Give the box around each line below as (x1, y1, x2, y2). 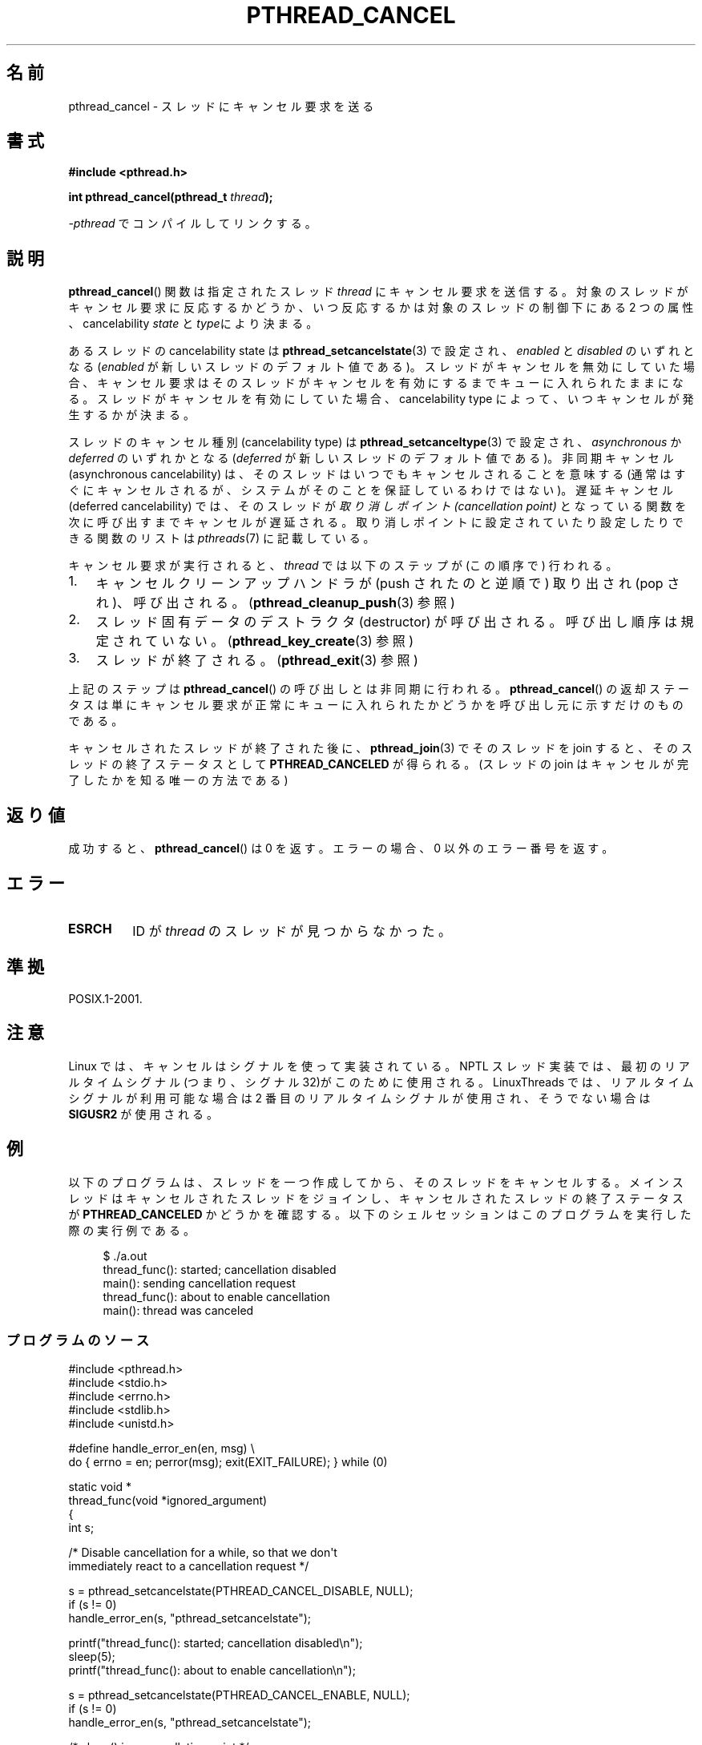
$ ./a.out (103, 1248, 147, 1263)
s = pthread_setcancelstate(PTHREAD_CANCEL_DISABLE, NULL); (68, 1584, 414, 1598)
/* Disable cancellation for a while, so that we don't (68, 1546, 337, 1560)
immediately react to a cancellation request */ (68, 1559, 309, 1574)
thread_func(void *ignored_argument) (68, 1493, 268, 1508)
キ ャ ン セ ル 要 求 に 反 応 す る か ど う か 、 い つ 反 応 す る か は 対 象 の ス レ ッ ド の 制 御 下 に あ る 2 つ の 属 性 (68, 300, 694, 315)
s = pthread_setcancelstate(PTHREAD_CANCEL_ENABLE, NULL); (68, 1688, 410, 1703)
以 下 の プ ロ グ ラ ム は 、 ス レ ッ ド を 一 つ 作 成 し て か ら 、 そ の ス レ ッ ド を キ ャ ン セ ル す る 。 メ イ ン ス (68, 1175, 684, 1189)
